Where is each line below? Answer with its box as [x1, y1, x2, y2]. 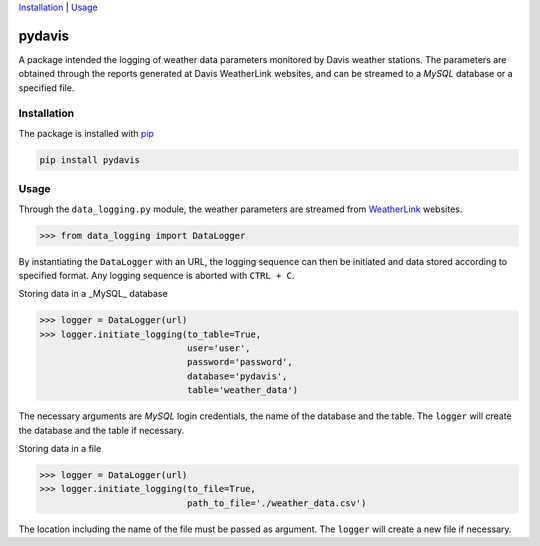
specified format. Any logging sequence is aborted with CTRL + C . [18, 269, 295, 281]
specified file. [18, 81, 75, 94]
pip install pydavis [39, 154, 140, 165]
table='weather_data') [186, 385, 299, 396]
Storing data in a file [18, 443, 102, 454]
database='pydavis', [186, 370, 288, 382]
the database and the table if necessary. [18, 424, 185, 436]
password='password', [186, 356, 294, 368]
